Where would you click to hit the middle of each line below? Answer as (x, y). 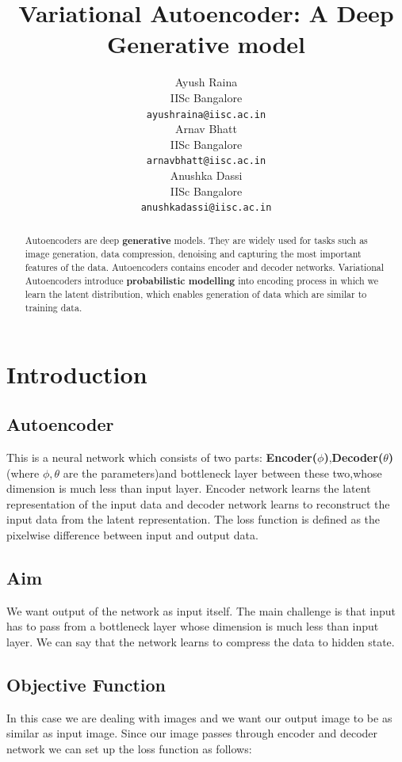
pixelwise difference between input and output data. (132, 534)
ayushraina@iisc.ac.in (206, 114)
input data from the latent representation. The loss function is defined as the (193, 519)
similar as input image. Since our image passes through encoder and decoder (192, 733)
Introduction (77, 373)
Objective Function (86, 684)
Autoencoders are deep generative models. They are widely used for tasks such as (196, 240)
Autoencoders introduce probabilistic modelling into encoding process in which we (201, 280)
